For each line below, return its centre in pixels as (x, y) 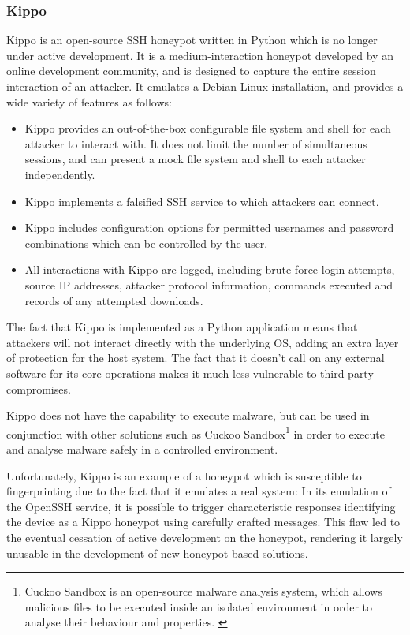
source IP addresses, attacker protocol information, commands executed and (209, 284)
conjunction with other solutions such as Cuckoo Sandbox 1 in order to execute (196, 432)
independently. (60, 174)
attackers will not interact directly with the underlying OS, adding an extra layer (203, 342)
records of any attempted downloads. (114, 300)
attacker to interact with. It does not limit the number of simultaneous (196, 143)
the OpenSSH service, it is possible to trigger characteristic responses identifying (201, 506)
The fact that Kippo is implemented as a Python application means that (182, 327)
